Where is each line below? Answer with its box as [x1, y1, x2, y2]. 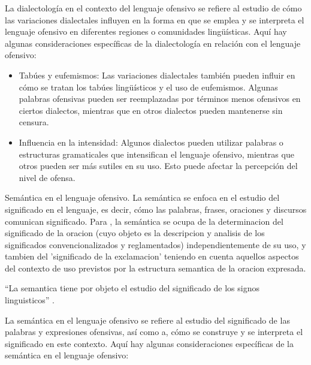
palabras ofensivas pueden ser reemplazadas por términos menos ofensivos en [19, 92, 301, 105]
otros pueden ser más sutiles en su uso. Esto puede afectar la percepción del [19, 159, 298, 172]
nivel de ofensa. [19, 171, 76, 183]
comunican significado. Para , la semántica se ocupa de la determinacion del [5, 215, 283, 227]
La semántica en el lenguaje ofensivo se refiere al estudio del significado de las [5, 313, 290, 326]
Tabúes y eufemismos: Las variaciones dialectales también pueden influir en [19, 68, 295, 81]
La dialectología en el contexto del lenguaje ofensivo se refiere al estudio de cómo [5, 2, 302, 14]
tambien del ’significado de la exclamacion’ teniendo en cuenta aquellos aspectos [5, 250, 299, 263]
